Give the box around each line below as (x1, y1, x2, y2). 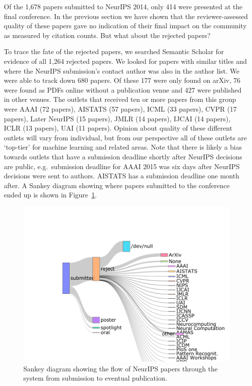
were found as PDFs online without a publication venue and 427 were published (4, 84, 242, 95)
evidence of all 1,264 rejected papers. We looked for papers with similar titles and (4, 56, 247, 66)
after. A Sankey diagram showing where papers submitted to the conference (4, 180, 230, 190)
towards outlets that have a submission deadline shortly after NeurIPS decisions (4, 151, 242, 161)
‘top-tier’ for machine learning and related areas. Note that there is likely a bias (4, 142, 242, 152)
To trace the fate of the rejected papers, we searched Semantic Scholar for (4, 46, 224, 57)
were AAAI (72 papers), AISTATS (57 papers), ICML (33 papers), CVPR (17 (4, 103, 237, 114)
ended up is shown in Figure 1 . (4, 190, 97, 200)
